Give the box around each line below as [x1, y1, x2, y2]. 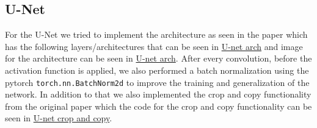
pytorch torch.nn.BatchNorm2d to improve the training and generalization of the [5, 76, 310, 88]
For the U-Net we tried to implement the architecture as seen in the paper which [5, 28, 308, 41]
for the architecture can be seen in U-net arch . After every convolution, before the [5, 52, 312, 65]
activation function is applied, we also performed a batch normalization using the [5, 63, 309, 76]
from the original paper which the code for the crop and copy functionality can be [5, 99, 312, 112]
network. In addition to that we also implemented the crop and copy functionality [5, 88, 312, 101]
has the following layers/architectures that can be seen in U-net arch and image [5, 40, 303, 52]
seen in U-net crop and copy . [5, 112, 112, 124]
